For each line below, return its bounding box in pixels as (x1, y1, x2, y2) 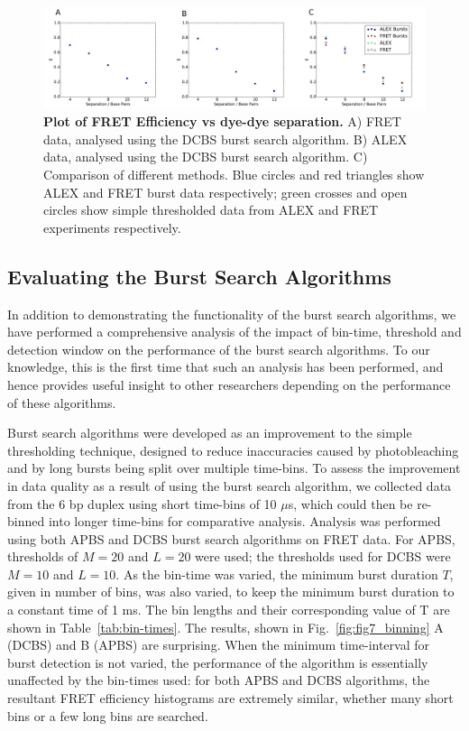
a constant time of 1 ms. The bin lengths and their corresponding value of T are (7, 600, 450, 619)
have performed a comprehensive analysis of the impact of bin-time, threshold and (7, 322, 462, 341)
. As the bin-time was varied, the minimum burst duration (115, 564, 438, 583)
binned (7, 512, 45, 531)
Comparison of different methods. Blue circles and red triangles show (43, 165, 425, 183)
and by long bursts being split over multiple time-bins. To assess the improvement (7, 458, 461, 477)
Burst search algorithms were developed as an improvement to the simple (7, 423, 412, 442)
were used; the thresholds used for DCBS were (195, 547, 451, 566)
